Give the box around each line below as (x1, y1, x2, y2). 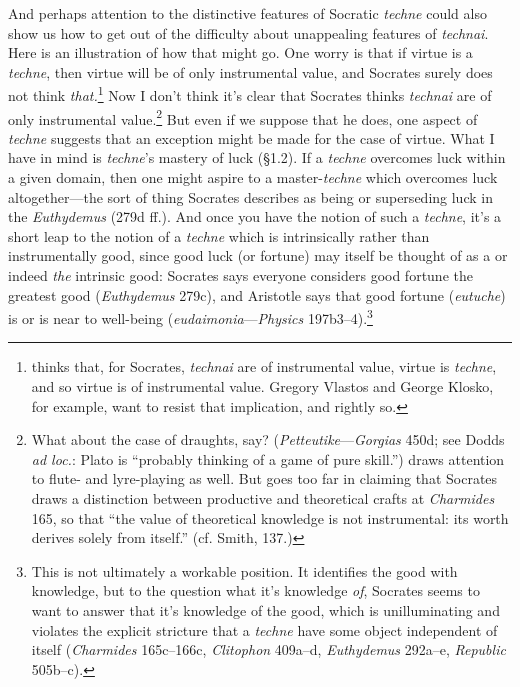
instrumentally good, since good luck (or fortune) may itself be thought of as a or (8, 245, 508, 266)
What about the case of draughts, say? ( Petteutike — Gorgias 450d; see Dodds (31, 429, 505, 450)
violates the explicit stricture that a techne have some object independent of (31, 619, 498, 640)
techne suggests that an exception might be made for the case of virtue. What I (8, 127, 495, 148)
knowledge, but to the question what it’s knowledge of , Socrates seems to (31, 580, 480, 601)
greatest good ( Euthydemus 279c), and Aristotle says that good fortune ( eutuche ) (8, 284, 506, 305)
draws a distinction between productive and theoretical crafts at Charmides (31, 488, 495, 509)
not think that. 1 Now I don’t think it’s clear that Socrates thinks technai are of (8, 82, 492, 106)
